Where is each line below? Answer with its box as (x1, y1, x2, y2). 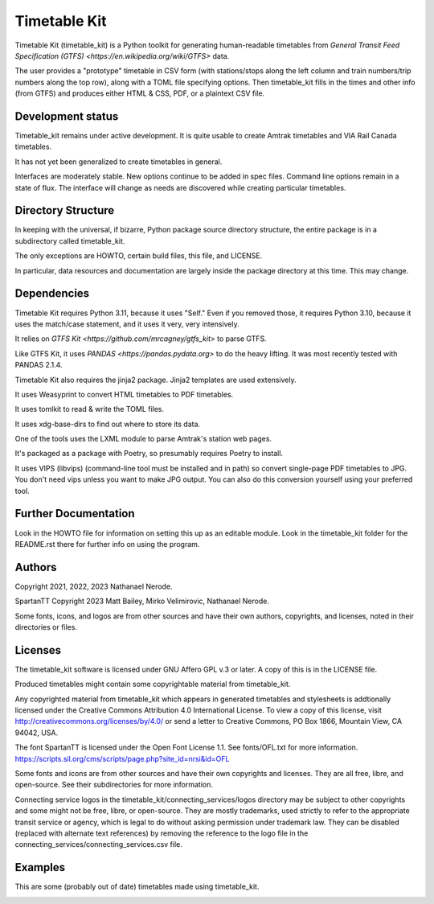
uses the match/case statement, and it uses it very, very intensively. (14, 318, 240, 329)
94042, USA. (14, 728, 59, 738)
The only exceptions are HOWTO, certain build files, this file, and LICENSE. (14, 251, 263, 261)
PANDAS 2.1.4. (14, 360, 63, 370)
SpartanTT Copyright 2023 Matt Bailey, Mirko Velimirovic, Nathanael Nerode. (14, 596, 269, 606)
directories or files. (14, 623, 78, 632)
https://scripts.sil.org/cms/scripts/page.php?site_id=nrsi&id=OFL (14, 754, 230, 763)
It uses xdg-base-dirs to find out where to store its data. (14, 419, 201, 429)
